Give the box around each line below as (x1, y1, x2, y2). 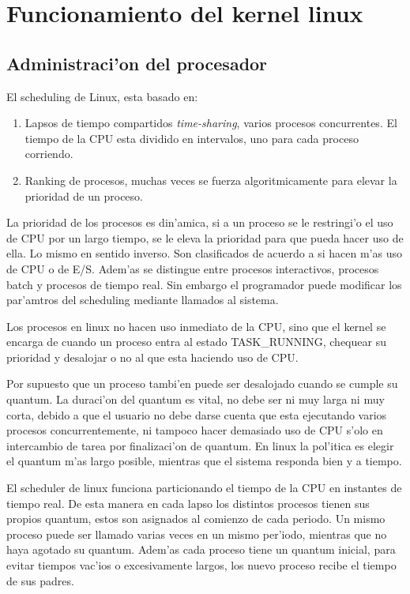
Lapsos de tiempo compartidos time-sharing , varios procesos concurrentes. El (24, 115, 397, 131)
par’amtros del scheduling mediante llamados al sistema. (6, 291, 279, 308)
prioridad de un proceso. (24, 187, 143, 204)
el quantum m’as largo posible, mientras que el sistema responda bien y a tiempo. (6, 453, 402, 469)
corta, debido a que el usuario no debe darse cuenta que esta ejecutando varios (6, 406, 387, 423)
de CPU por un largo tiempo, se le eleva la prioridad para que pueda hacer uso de (6, 229, 404, 246)
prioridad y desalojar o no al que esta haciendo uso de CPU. (6, 348, 299, 365)
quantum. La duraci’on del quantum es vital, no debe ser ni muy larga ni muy (6, 391, 385, 408)
